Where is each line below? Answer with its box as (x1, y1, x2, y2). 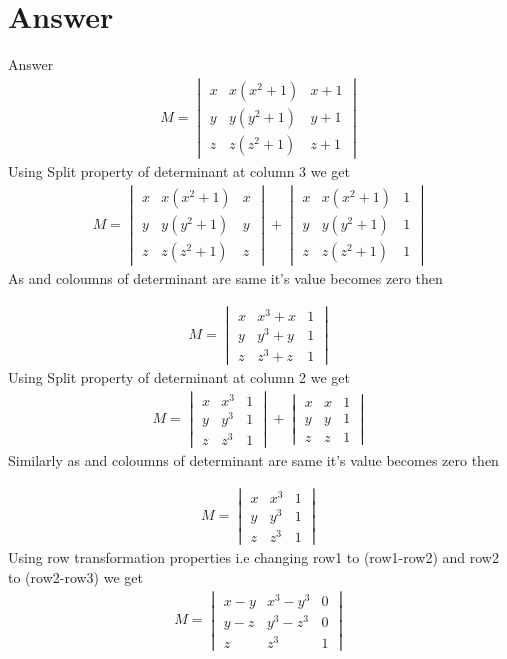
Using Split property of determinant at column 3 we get (8, 161, 351, 182)
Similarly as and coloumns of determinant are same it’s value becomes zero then (8, 450, 499, 471)
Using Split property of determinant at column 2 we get (8, 367, 351, 388)
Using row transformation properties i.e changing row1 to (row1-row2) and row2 (8, 547, 499, 568)
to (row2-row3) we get (8, 566, 143, 587)
